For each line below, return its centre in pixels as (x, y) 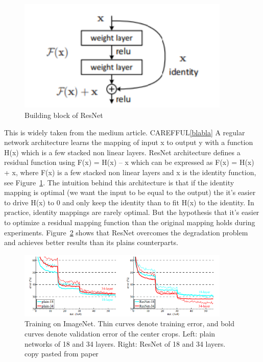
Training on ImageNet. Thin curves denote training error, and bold (130, 323)
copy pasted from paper (62, 354)
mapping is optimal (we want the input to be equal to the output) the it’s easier (130, 192)
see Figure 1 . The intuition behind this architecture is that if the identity (119, 182)
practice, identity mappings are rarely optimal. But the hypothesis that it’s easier (132, 212)
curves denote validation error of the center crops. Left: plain (120, 333)
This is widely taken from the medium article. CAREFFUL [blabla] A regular (125, 132)
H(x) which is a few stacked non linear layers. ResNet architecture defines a (122, 152)
